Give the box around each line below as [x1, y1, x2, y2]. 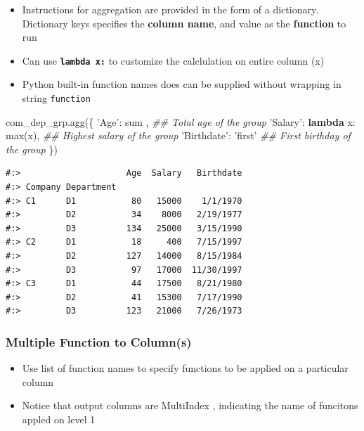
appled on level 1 [22, 412, 96, 426]
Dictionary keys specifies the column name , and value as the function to [22, 15, 346, 30]
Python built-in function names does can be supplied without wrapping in [22, 77, 342, 91]
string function [22, 91, 91, 105]
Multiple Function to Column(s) [6, 333, 192, 350]
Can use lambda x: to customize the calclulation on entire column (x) [22, 53, 325, 67]
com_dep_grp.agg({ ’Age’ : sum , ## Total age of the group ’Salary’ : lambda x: [6, 114, 356, 129]
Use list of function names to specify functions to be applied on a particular [22, 361, 349, 375]
